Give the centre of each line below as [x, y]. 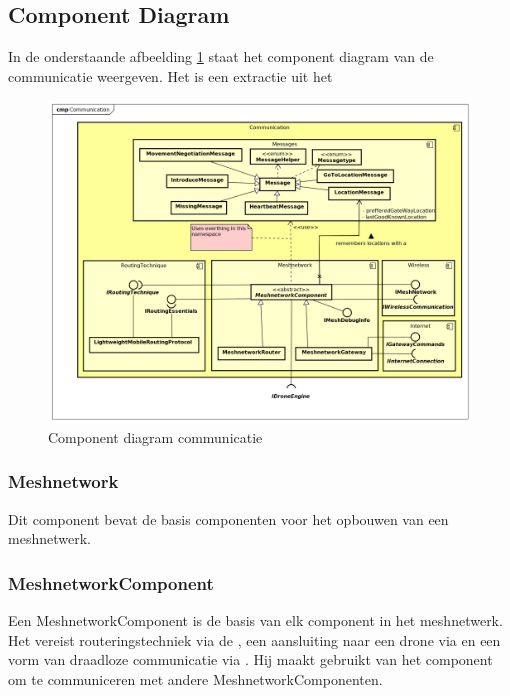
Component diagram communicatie [155, 436]
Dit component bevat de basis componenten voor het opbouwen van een [228, 518]
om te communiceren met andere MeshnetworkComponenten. [195, 678]
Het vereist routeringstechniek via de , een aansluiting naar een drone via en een [254, 639]
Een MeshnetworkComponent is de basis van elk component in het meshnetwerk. [255, 620]
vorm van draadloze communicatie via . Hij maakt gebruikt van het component [250, 659]
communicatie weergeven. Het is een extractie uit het [170, 75]
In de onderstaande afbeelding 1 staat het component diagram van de [221, 56]
